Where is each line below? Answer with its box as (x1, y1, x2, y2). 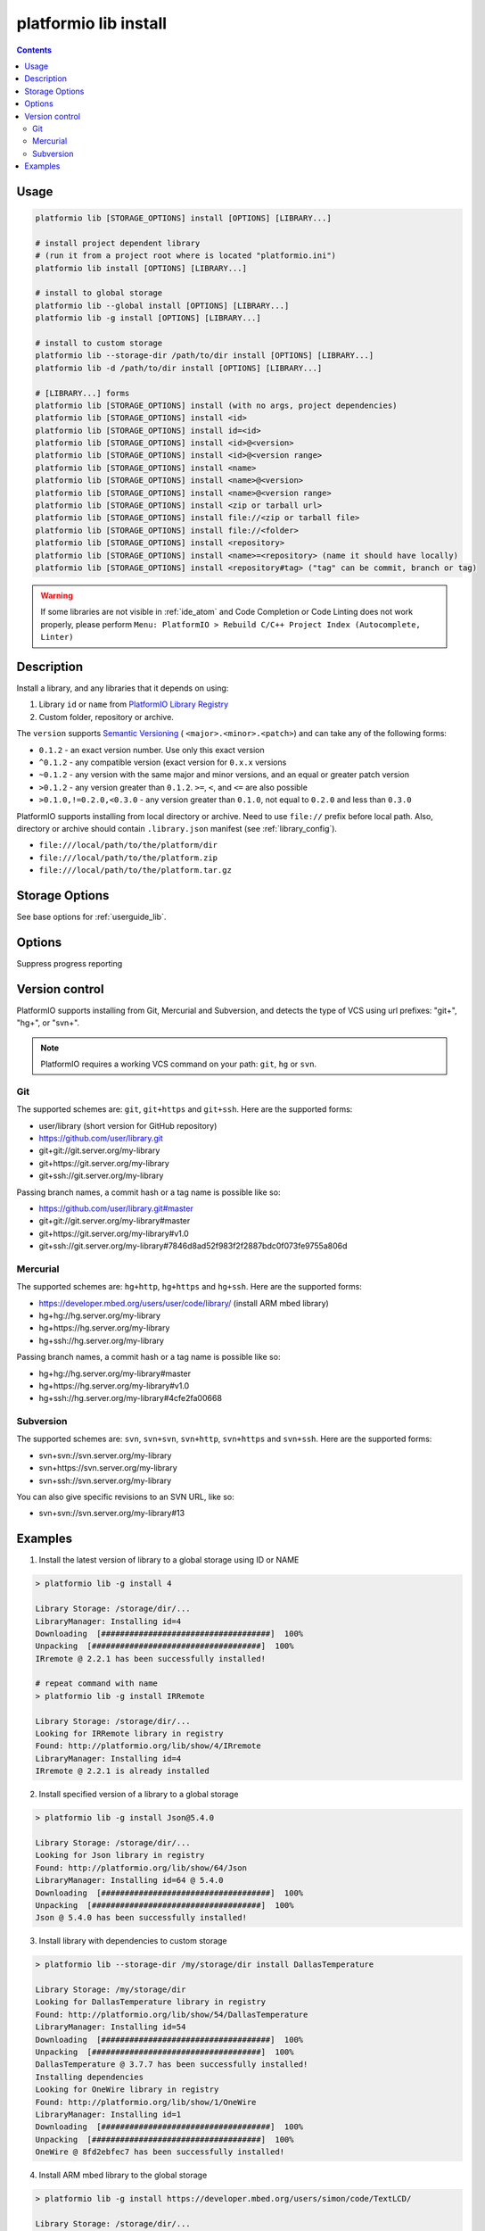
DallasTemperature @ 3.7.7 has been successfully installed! (35, 2060, 308, 2069)
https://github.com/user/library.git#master (38, 1203, 193, 1214)
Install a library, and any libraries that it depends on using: (16, 683, 229, 693)
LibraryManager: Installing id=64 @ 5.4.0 (35, 1875, 224, 1886)
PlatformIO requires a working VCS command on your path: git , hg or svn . (40, 1058, 316, 1070)
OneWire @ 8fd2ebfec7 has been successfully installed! (35, 2147, 285, 2157)
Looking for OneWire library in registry (35, 2085, 219, 2094)
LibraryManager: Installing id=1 (35, 2109, 182, 2119)
